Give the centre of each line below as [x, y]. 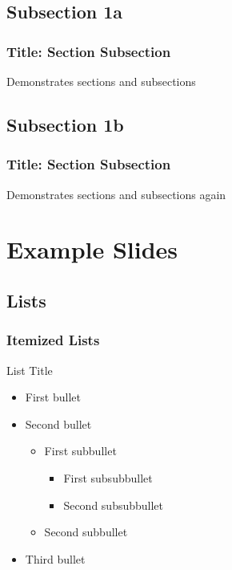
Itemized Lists [53, 340]
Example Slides [92, 249]
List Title [30, 370]
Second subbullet [86, 532]
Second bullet [58, 423]
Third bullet [55, 558]
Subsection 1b [65, 124]
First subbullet [80, 451]
